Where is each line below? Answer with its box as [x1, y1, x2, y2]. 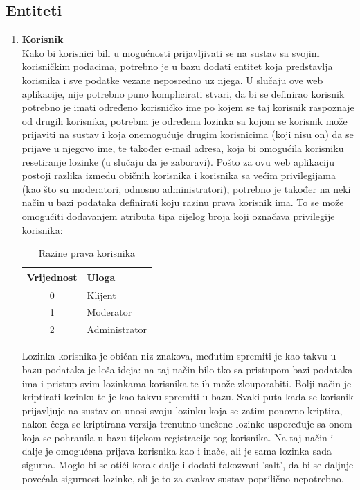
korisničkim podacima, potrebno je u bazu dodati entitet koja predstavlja [21, 59, 333, 74]
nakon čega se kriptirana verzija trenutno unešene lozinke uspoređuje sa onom [21, 416, 352, 431]
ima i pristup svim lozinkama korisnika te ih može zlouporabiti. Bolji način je [21, 375, 352, 390]
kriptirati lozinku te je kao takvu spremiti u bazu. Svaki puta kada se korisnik [21, 389, 354, 404]
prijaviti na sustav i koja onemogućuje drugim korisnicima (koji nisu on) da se [21, 127, 354, 142]
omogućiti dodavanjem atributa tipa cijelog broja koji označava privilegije [21, 208, 335, 223]
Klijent [87, 287, 116, 302]
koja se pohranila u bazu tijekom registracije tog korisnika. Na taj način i [21, 430, 334, 444]
